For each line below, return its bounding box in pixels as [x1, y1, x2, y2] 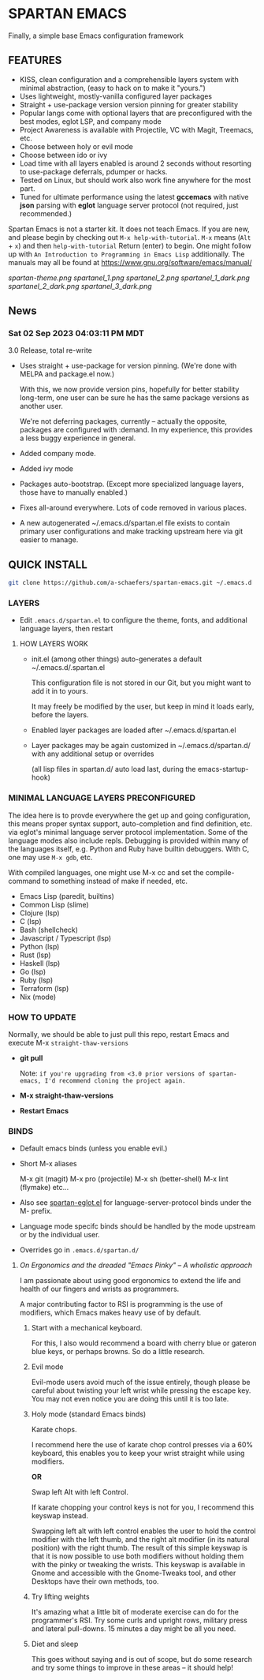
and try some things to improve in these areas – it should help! [31, 1663, 234, 1673]
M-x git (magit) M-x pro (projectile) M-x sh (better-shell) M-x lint [19, 1174, 229, 1184]
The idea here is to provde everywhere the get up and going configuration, [8, 810, 251, 820]
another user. [19, 402, 63, 411]
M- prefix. [19, 1207, 53, 1216]
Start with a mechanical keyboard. [31, 1323, 143, 1333]
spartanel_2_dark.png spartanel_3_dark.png [8, 281, 152, 290]
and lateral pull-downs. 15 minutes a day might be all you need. [31, 1624, 236, 1633]
